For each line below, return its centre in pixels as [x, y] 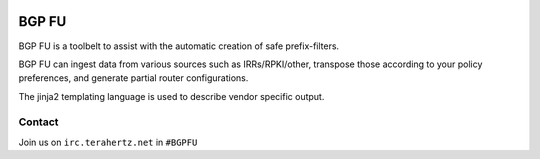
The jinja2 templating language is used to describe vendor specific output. [171, 96]
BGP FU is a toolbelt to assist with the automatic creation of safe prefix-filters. [179, 46]
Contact [38, 122]
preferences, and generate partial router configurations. [133, 78]
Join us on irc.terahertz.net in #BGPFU [108, 142]
